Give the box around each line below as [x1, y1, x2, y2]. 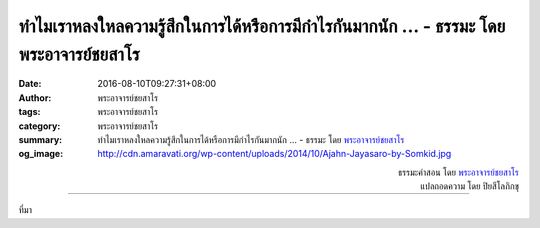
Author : [18, 91, 52, 104]
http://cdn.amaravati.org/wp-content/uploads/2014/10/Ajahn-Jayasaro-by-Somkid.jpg [97, 148, 452, 160]
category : [18, 120, 61, 132]
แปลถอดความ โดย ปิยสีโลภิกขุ [420, 180, 519, 192]
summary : [18, 133, 63, 145]
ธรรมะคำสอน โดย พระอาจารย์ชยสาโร [397, 166, 519, 178]
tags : [18, 106, 41, 118]
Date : [18, 78, 42, 90]
